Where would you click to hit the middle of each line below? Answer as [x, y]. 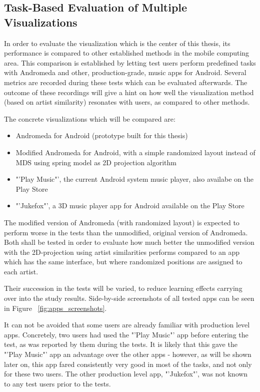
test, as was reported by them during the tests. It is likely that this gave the [121, 344]
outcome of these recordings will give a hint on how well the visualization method [129, 92]
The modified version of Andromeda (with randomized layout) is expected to [122, 222]
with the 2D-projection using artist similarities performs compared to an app [122, 252]
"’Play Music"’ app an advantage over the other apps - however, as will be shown [128, 354]
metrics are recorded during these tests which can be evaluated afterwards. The [126, 82]
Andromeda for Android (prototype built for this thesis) [102, 135]
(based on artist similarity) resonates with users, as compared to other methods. [127, 102]
